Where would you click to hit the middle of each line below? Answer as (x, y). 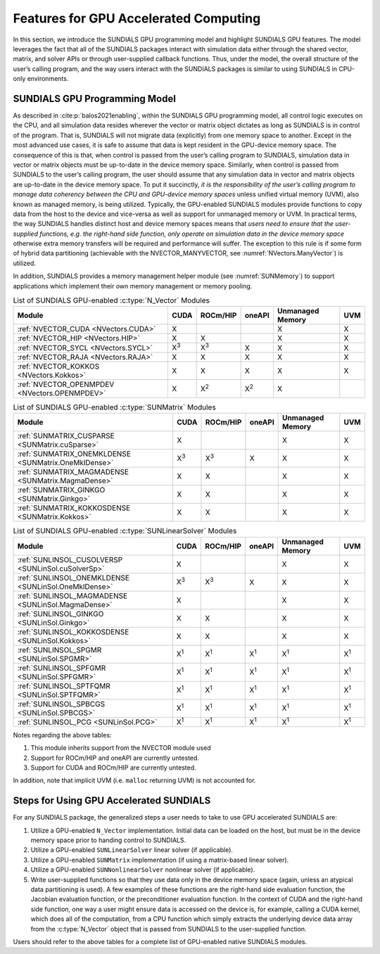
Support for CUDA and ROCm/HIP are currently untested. (113, 768)
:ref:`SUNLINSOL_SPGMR (59, 649)
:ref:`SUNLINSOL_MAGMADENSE (72, 596)
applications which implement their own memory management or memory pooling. (133, 286)
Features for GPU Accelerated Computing (137, 18)
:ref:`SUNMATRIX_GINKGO (61, 490)
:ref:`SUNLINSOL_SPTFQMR (64, 686)
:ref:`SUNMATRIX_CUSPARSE (66, 436)
